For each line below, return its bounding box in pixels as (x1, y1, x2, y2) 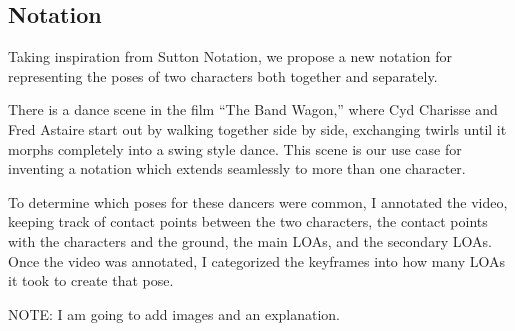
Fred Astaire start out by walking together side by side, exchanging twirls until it (8, 118, 507, 139)
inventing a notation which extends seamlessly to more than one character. (8, 158, 466, 179)
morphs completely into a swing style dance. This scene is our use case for (8, 138, 462, 159)
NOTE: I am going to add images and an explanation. (8, 303, 341, 324)
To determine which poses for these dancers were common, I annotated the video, (8, 191, 508, 212)
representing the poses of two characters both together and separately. (8, 65, 438, 86)
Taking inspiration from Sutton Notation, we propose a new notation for (8, 46, 453, 67)
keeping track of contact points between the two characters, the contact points (8, 211, 488, 232)
